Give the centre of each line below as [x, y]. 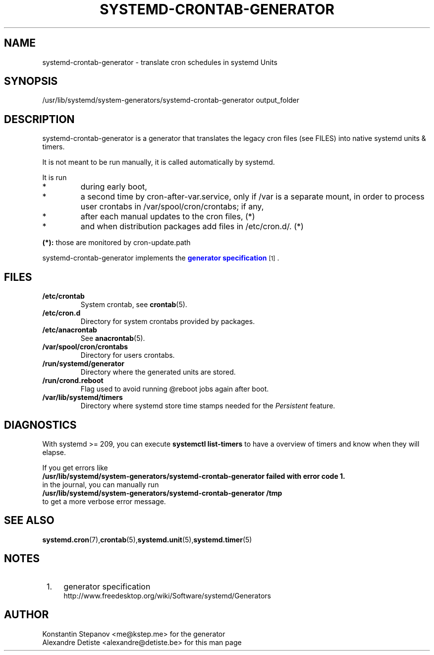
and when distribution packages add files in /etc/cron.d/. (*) [192, 227]
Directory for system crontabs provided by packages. [168, 322]
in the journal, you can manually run [101, 484]
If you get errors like [75, 467]
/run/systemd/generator [83, 364]
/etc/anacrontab [70, 330]
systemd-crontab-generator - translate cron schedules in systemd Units [160, 62]
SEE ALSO [29, 521]
